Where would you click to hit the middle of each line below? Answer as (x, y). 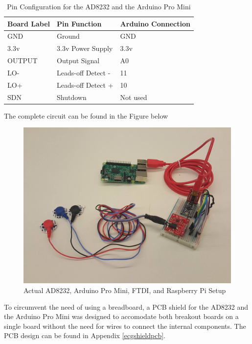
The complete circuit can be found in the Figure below (86, 115)
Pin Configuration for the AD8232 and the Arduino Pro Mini (99, 6)
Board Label (29, 23)
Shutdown (72, 97)
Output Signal (78, 61)
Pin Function (79, 23)
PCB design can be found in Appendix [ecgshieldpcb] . (85, 335)
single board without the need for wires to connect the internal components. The (125, 326)
